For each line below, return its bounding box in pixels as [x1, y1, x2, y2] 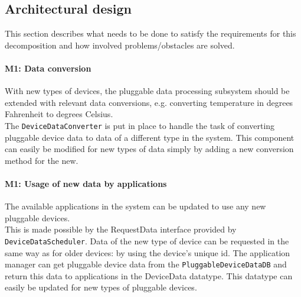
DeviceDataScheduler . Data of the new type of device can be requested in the [5, 234, 289, 247]
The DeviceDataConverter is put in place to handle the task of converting [5, 119, 275, 131]
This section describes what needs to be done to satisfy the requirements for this [5, 27, 296, 40]
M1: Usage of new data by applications [5, 177, 167, 189]
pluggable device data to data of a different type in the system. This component [5, 131, 295, 143]
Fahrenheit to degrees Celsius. [5, 108, 113, 120]
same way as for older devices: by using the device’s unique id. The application [5, 246, 290, 259]
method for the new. [5, 154, 78, 166]
